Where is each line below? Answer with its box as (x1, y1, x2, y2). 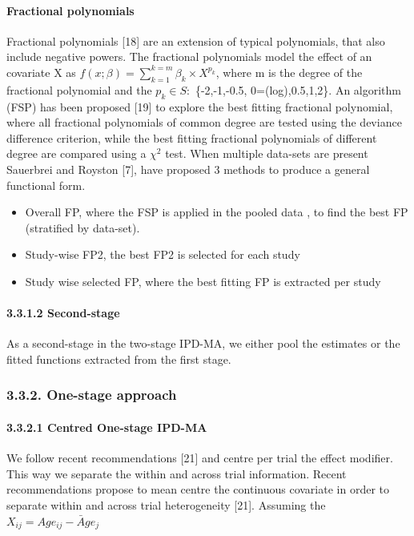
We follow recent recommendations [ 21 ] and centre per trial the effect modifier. (6, 449, 393, 466)
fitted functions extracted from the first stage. (6, 350, 231, 367)
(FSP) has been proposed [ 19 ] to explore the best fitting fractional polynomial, (6, 98, 393, 115)
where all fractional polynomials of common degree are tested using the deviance (6, 114, 402, 131)
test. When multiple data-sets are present (165, 145, 368, 162)
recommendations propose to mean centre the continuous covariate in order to (6, 481, 389, 498)
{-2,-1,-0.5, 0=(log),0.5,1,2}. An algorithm (195, 81, 402, 98)
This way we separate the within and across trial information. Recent (6, 465, 347, 482)
